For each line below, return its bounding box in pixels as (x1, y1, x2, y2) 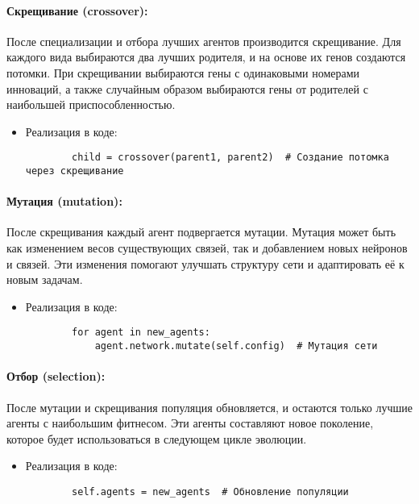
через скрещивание (25, 165, 124, 177)
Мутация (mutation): (6, 193, 122, 210)
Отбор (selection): (6, 368, 106, 385)
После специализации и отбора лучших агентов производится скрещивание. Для (6, 32, 401, 49)
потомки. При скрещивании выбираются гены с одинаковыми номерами (6, 64, 360, 81)
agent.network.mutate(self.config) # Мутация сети (94, 340, 378, 352)
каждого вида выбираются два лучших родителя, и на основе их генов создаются (6, 48, 406, 65)
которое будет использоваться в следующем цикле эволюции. (6, 430, 307, 447)
